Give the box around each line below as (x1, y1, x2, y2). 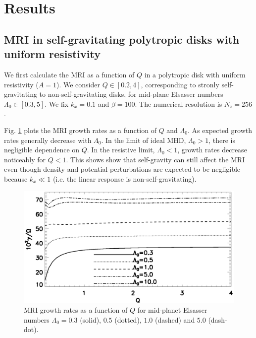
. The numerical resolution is (135, 98, 222, 109)
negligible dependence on (4, 144, 80, 155)
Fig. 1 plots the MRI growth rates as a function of (4, 125, 156, 135)
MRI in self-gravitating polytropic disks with (4, 31, 240, 47)
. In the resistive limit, (87, 144, 155, 155)
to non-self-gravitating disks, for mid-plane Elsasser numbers (39, 89, 223, 99)
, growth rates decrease (177, 144, 247, 155)
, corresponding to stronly (141, 79, 219, 89)
